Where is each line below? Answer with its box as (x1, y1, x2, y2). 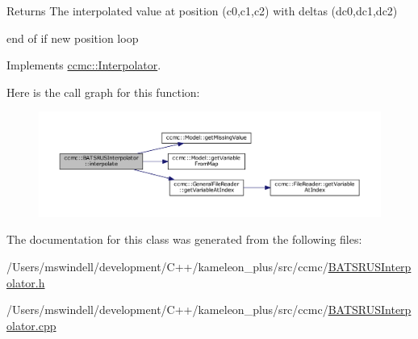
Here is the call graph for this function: (6, 83, 200, 100)
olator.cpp (6, 316, 56, 333)
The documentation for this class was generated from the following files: (6, 231, 362, 248)
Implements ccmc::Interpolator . (6, 56, 161, 73)
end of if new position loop (6, 29, 139, 46)
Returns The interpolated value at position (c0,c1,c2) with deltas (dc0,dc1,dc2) (6, 2, 398, 19)
